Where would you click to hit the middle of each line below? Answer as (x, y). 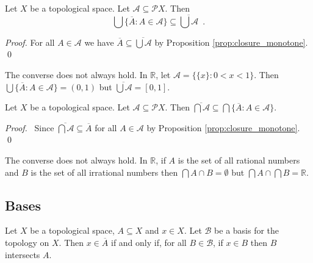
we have (99, 42)
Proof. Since (30, 127)
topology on (27, 242)
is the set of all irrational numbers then (104, 172)
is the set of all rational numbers (239, 160)
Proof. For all (30, 42)
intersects (23, 254)
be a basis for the (247, 230)
